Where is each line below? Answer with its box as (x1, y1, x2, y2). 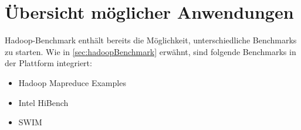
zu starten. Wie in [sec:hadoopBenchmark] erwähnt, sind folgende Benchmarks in (5, 45, 296, 57)
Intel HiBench (18, 96, 69, 108)
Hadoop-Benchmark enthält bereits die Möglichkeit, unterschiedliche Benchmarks (5, 34, 297, 46)
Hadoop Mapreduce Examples (18, 76, 126, 88)
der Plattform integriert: (5, 57, 92, 69)
